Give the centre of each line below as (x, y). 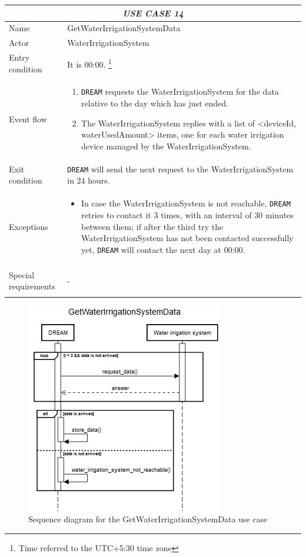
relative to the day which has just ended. (155, 103)
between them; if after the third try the (152, 226)
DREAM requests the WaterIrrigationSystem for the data (180, 91)
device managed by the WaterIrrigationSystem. (166, 146)
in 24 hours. (89, 180)
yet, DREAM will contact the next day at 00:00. (163, 249)
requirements (32, 286)
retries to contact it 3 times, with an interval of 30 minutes (187, 214)
